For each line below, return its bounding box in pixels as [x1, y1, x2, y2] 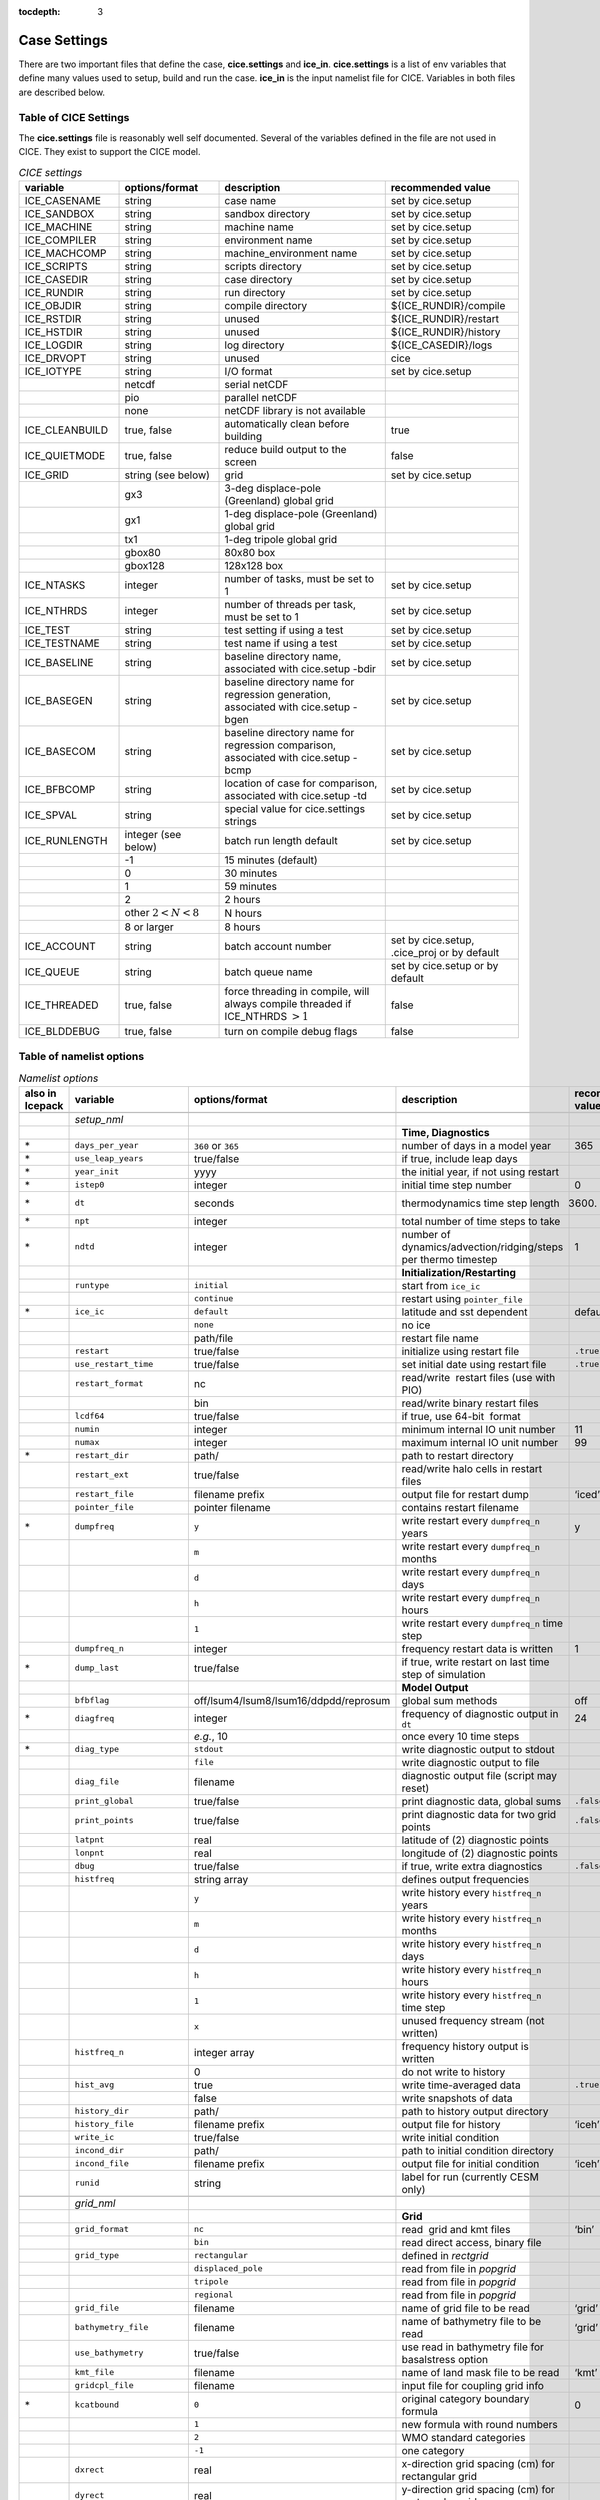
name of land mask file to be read [401, 2365, 560, 2379]
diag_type [74, 1744, 120, 1755]
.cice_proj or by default [390, 946, 500, 960]
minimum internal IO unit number [401, 1422, 556, 1436]
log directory [224, 338, 285, 352]
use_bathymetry [74, 2348, 144, 2359]
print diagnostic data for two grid [401, 1807, 557, 1821]
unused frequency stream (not [401, 2013, 545, 2027]
